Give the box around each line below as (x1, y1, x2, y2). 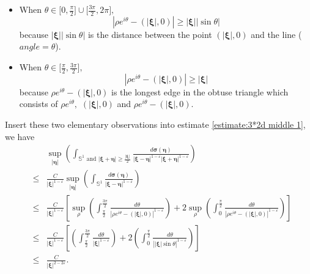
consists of (19, 97, 58, 110)
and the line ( (251, 28, 302, 40)
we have (5, 130, 35, 143)
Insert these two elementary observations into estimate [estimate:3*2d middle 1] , (5, 118, 306, 131)
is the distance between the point (87, 28, 212, 40)
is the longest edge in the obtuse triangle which (111, 85, 289, 98)
